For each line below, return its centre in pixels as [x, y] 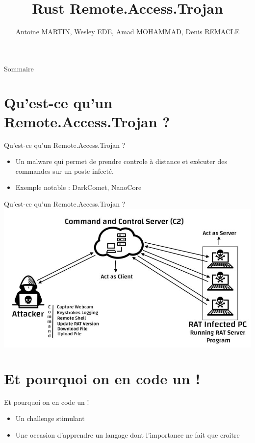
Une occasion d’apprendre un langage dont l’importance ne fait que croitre [127, 435]
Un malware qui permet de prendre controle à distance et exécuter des [121, 161]
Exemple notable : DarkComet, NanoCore [78, 187]
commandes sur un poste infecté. [64, 171]
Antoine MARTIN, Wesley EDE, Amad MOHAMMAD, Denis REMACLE [127, 32]
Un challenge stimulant [50, 418]
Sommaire [19, 68]
